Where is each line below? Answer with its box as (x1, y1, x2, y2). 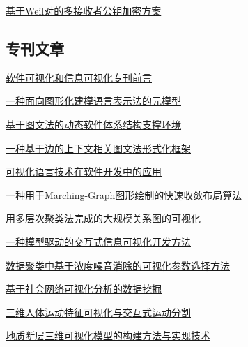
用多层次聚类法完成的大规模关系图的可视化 (6, 211, 201, 226)
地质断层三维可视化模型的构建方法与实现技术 (6, 328, 210, 343)
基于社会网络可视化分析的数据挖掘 (6, 281, 162, 296)
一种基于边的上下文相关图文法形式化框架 (6, 140, 191, 155)
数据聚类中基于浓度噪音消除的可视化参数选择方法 (6, 258, 230, 272)
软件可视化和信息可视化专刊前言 (6, 70, 152, 84)
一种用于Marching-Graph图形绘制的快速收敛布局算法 (6, 187, 242, 202)
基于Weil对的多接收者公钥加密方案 (6, 3, 162, 17)
